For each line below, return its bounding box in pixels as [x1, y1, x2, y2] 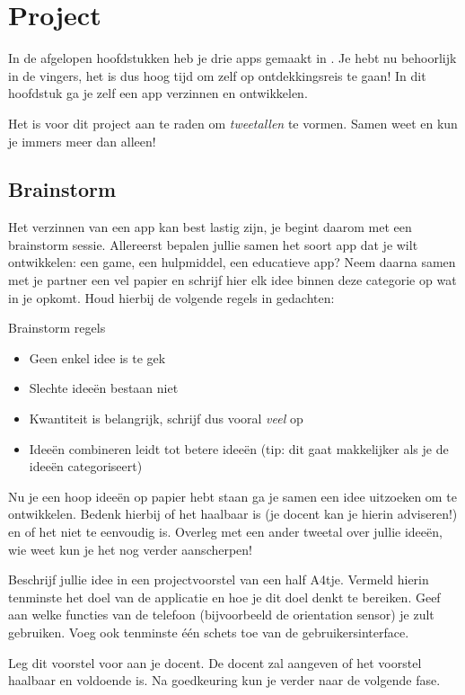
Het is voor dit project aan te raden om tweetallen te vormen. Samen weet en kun [8, 113, 458, 132]
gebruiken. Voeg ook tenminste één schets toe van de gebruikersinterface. [8, 622, 409, 641]
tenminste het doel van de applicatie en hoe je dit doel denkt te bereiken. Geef [8, 587, 441, 606]
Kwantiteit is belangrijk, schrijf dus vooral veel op [29, 409, 303, 428]
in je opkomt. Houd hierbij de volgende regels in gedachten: [8, 288, 335, 307]
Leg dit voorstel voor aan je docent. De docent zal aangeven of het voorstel [8, 653, 422, 672]
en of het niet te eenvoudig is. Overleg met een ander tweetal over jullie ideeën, [8, 522, 443, 541]
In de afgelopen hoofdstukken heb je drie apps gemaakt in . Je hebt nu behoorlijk [8, 49, 457, 67]
